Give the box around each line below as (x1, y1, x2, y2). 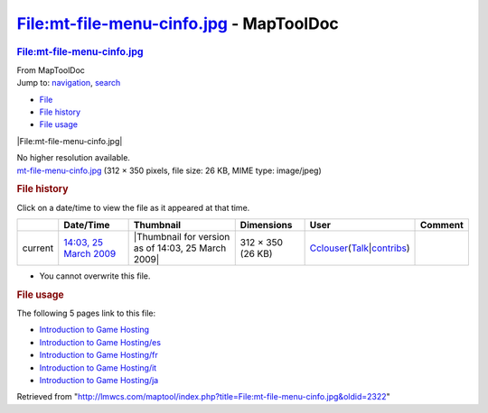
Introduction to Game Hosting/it (39, 362, 157, 373)
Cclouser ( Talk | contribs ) (309, 242, 410, 254)
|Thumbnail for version (133, 230, 230, 243)
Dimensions (239, 218, 293, 231)
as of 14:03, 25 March (133, 242, 227, 254)
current (22, 242, 54, 254)
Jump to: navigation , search (16, 78, 121, 88)
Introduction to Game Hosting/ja (39, 374, 159, 385)
